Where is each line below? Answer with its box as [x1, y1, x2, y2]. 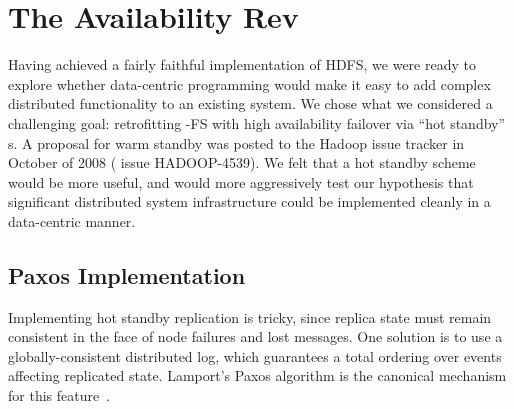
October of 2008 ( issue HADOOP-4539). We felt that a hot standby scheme [8, 152, 476, 173]
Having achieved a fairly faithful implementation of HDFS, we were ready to [8, 54, 476, 75]
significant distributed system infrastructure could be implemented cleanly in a [8, 191, 491, 212]
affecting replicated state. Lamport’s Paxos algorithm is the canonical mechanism [8, 365, 507, 386]
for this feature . [8, 385, 111, 406]
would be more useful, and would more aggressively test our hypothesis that [8, 171, 474, 192]
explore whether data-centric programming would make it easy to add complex [8, 73, 491, 94]
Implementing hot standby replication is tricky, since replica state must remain [8, 306, 492, 327]
